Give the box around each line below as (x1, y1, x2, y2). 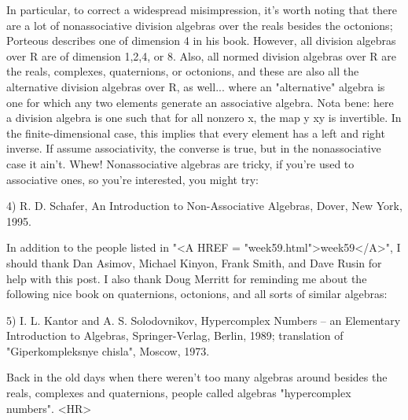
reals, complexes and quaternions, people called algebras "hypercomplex (6, 385, 351, 401)
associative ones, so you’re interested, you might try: (6, 171, 259, 187)
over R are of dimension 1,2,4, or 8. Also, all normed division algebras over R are (6, 47, 397, 64)
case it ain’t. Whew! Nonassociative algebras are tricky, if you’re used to (6, 155, 355, 171)
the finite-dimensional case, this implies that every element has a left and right (6, 124, 385, 141)
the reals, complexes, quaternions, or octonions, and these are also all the (6, 63, 359, 79)
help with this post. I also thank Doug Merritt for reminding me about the (6, 270, 367, 286)
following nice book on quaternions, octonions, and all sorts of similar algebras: (6, 286, 388, 302)
